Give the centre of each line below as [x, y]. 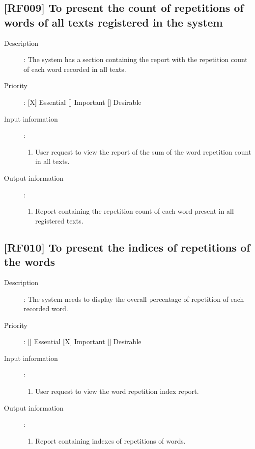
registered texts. [59, 220]
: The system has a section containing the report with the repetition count [136, 59]
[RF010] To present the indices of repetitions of [127, 247]
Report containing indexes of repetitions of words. [110, 440]
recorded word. [46, 308]
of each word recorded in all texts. [75, 69]
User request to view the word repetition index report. [117, 391]
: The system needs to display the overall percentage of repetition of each [134, 299]
